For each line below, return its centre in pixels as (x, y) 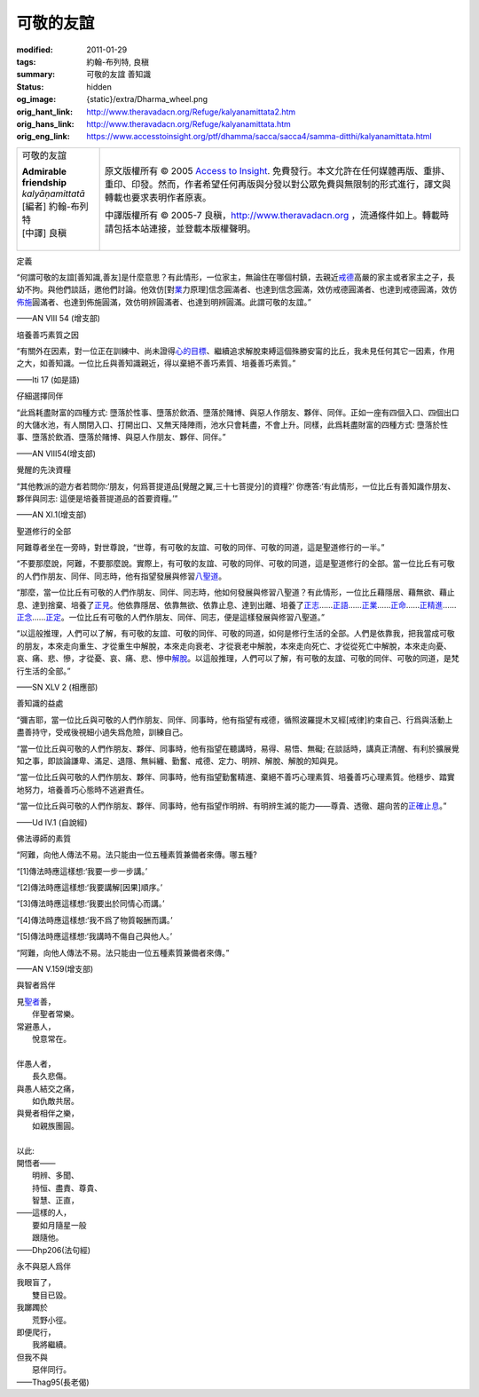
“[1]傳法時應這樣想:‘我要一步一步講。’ (82, 871)
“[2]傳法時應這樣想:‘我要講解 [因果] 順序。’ (90, 888)
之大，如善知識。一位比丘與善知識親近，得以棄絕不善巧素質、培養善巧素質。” (156, 363)
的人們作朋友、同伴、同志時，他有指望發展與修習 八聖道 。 (121, 576)
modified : (35, 50)
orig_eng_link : (43, 137)
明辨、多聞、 (55, 1175)
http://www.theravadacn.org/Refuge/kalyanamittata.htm (189, 123)
